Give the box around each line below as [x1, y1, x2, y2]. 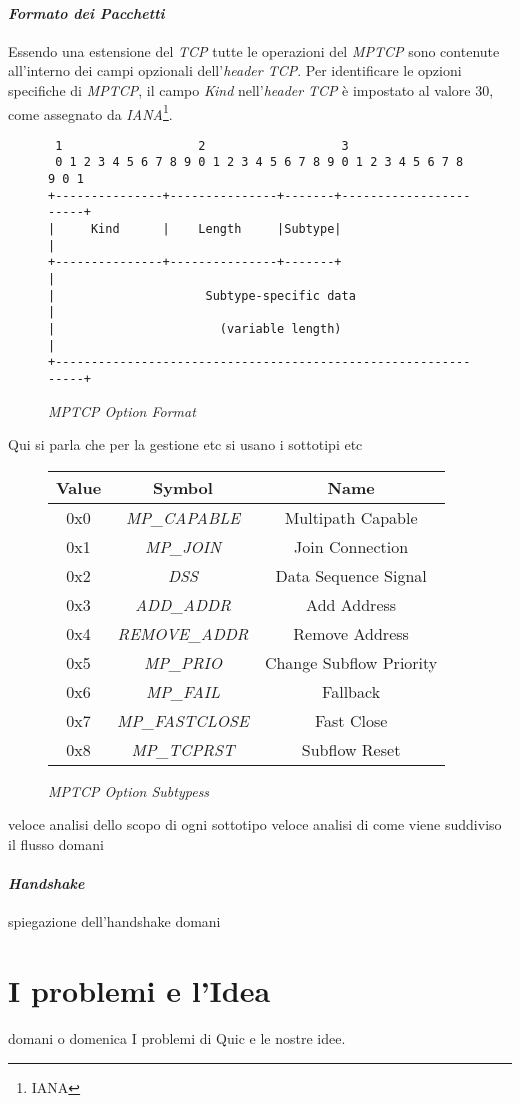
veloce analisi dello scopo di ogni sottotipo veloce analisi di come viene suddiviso [8, 814, 502, 835]
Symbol [153, 475, 213, 499]
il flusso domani [8, 834, 104, 855]
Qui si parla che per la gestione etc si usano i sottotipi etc [8, 434, 363, 455]
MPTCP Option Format [48, 400, 196, 421]
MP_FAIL [145, 679, 220, 703]
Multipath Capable [284, 505, 418, 529]
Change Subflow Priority [264, 650, 438, 674]
